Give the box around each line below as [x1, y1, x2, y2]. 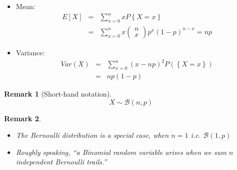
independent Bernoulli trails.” [16, 156, 107, 167]
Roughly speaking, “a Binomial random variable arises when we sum [16, 146, 226, 157]
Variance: [16, 47, 45, 57]
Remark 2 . [4, 113, 41, 123]
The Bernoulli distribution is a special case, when [16, 130, 169, 140]
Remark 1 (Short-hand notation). [4, 88, 112, 99]
